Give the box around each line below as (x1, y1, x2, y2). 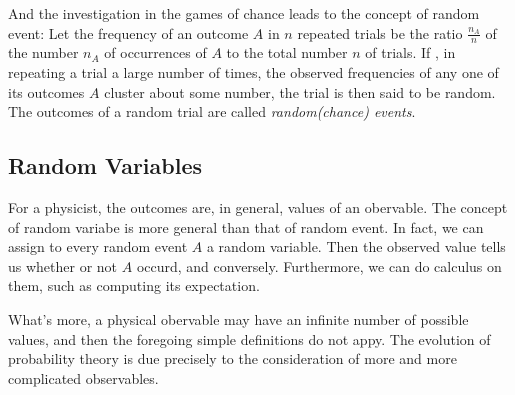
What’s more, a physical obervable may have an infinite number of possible (8, 308, 469, 329)
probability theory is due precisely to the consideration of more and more (8, 348, 457, 369)
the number (8, 42, 79, 63)
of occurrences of (104, 42, 207, 63)
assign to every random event (8, 236, 188, 257)
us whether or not (8, 255, 118, 276)
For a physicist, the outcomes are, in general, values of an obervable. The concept (8, 197, 508, 217)
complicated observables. (8, 367, 159, 388)
